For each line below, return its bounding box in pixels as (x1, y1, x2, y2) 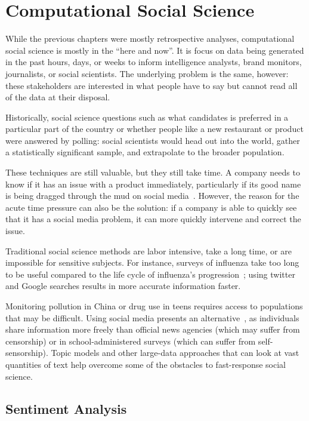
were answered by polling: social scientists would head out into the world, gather (5, 134, 300, 146)
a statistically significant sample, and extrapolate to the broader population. (5, 146, 285, 158)
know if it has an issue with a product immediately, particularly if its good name (5, 177, 301, 190)
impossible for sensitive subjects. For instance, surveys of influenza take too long (5, 256, 299, 269)
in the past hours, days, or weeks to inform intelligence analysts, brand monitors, (5, 56, 302, 68)
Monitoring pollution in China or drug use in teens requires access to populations (5, 300, 303, 312)
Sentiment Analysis (5, 399, 127, 417)
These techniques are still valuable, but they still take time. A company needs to (5, 166, 300, 179)
